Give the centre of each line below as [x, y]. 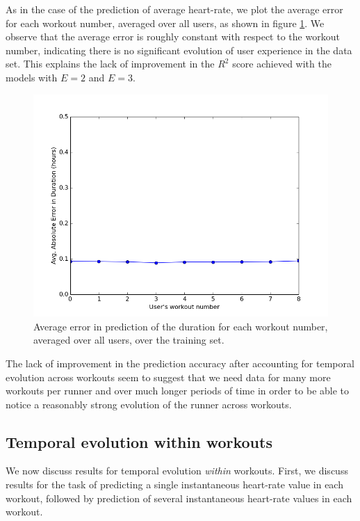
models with [32, 77]
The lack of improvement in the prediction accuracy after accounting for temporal [180, 363]
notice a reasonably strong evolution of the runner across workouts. [149, 404]
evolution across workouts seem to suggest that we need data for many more [168, 377]
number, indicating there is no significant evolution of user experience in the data [179, 50]
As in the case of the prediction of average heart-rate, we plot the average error [174, 9]
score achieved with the [282, 64]
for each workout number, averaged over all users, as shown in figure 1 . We [165, 23]
